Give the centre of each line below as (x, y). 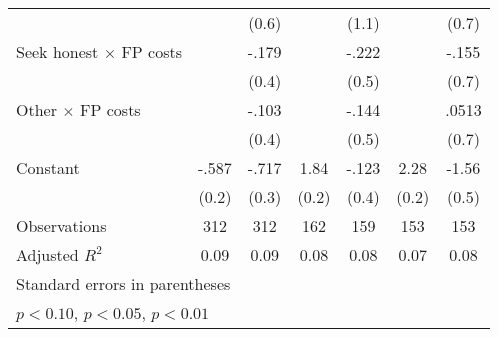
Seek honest (57, 51)
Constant (48, 167)
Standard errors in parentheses (123, 283)
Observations (61, 225)
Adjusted (47, 254)
